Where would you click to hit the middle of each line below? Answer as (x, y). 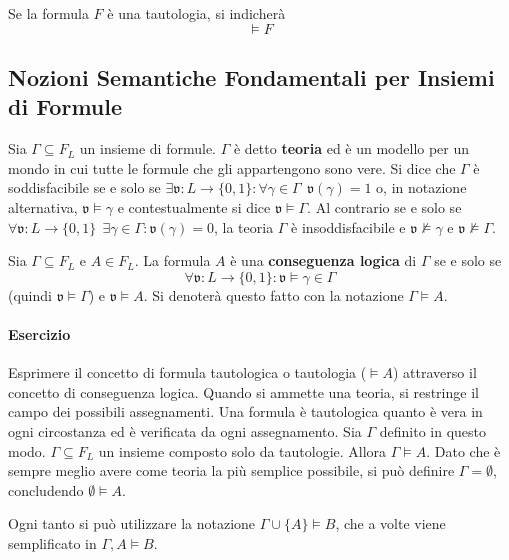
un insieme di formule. (147, 148)
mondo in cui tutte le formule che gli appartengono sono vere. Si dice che (232, 167)
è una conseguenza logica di (323, 260)
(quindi (30, 294)
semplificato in (52, 542)
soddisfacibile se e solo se (84, 187)
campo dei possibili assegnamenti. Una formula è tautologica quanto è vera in (245, 411)
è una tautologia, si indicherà (196, 13)
